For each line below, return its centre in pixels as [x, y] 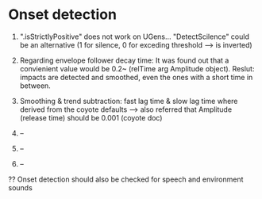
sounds [21, 187]
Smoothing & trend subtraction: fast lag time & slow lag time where [129, 101]
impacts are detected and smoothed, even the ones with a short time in [136, 77]
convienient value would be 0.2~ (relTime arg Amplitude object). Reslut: [137, 68]
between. [35, 86]
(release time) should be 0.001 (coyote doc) [91, 117]
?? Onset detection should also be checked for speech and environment [126, 179]
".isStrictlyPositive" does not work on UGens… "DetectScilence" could [135, 36]
